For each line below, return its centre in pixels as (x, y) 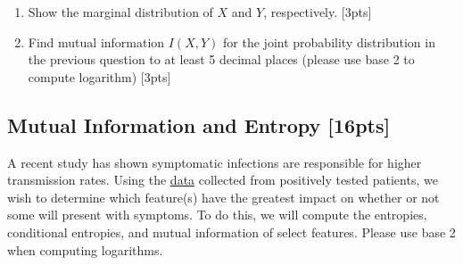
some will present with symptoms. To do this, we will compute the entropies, (217, 215)
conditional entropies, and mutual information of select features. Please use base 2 (231, 232)
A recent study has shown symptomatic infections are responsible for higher (215, 162)
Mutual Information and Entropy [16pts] (199, 124)
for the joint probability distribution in (329, 41)
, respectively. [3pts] (318, 12)
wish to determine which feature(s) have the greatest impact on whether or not (223, 197)
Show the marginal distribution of (120, 12)
